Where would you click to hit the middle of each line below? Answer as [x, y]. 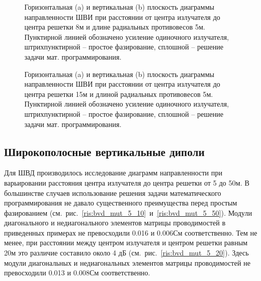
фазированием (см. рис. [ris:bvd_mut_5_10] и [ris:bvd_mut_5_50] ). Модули [128, 212]
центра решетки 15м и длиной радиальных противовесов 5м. [119, 94]
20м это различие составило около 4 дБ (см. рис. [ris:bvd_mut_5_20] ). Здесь [126, 253]
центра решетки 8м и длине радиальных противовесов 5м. [115, 27]
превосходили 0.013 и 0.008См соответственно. [77, 273]
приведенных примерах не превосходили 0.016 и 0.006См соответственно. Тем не [131, 232]
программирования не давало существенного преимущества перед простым [121, 203]
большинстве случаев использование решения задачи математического [113, 193]
